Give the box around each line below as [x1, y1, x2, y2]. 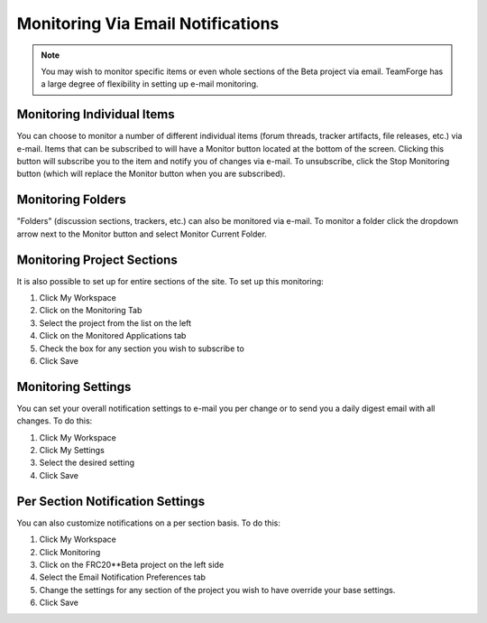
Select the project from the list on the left [39, 317, 192, 329]
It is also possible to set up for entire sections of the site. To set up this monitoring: [16, 275, 324, 286]
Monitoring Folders [16, 192, 126, 208]
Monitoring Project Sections [16, 252, 178, 267]
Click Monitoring [39, 546, 101, 557]
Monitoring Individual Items [16, 107, 175, 122]
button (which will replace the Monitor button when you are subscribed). [16, 168, 286, 180]
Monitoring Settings [16, 379, 132, 395]
